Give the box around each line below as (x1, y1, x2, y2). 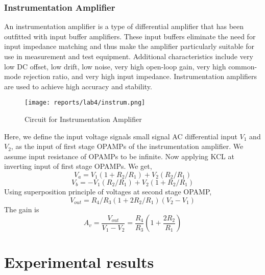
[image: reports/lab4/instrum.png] (25, 99, 146, 107)
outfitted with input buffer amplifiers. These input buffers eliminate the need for (4, 31, 256, 41)
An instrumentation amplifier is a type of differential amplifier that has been (4, 21, 244, 32)
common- (228, 61, 257, 71)
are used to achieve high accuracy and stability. (4, 81, 152, 91)
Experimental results (4, 252, 154, 272)
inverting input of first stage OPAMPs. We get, (4, 161, 152, 171)
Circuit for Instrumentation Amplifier (25, 114, 142, 124)
